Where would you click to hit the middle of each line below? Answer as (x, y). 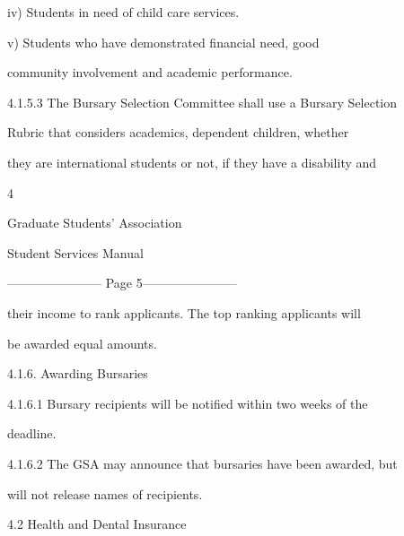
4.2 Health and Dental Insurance (97, 524)
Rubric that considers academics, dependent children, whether (178, 132)
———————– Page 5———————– (122, 283)
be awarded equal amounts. (82, 343)
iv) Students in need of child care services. (123, 12)
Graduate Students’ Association (95, 223)
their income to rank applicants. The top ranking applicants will (184, 312)
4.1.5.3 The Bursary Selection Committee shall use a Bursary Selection (202, 102)
